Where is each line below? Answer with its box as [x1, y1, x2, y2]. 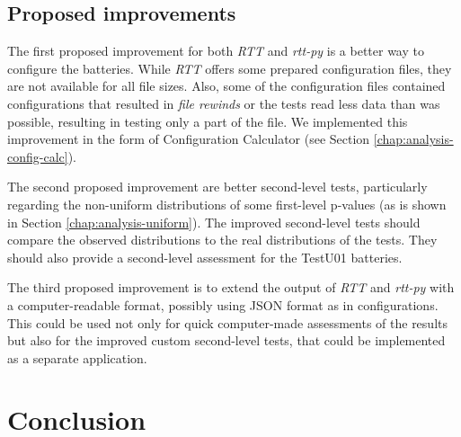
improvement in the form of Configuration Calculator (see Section [7, 129, 370, 148]
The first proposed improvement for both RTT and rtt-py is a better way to [7, 41, 424, 60]
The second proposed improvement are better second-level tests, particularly [7, 177, 428, 196]
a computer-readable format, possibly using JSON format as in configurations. [7, 295, 439, 314]
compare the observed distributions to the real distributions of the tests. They [7, 230, 438, 249]
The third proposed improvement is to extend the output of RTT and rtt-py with [7, 278, 455, 297]
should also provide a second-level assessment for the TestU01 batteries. [7, 247, 403, 266]
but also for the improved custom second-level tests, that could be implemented [7, 331, 446, 350]
